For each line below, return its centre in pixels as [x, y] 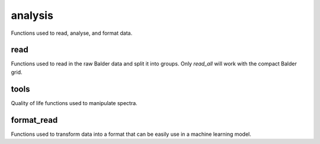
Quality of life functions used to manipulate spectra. [74, 103]
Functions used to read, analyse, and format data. [72, 33]
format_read [34, 120]
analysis [32, 15]
